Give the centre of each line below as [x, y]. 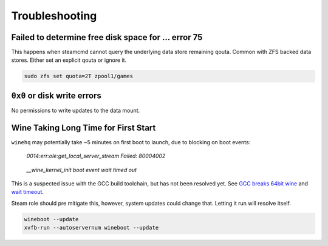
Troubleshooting [54, 16]
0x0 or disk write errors [56, 95]
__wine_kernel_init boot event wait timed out [81, 170]
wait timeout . [27, 192]
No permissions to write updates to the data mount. [76, 110]
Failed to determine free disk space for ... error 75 [107, 37]
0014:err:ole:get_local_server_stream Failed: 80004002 [96, 156]
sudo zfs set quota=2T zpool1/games [79, 76]
